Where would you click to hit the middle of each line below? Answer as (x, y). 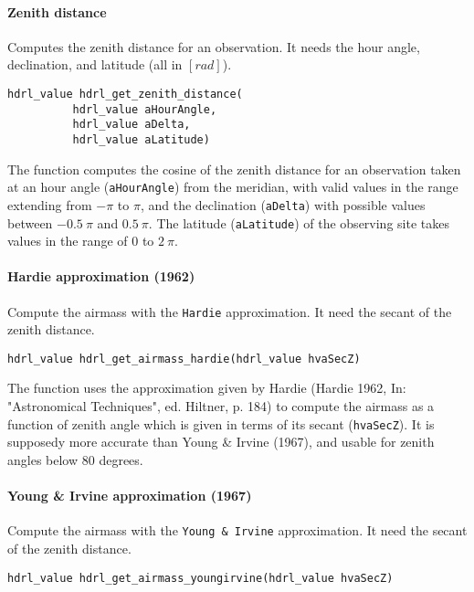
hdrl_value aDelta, (132, 125)
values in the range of (68, 241)
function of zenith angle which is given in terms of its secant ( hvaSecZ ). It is (221, 423)
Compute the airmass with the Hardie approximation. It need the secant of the (230, 311)
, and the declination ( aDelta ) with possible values (283, 204)
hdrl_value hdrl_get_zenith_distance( (125, 94)
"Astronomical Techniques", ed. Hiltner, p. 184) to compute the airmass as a (221, 406)
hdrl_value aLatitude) (141, 139)
